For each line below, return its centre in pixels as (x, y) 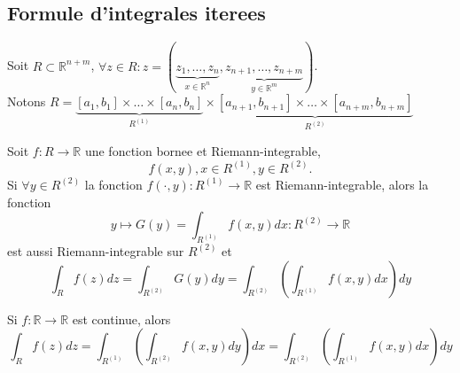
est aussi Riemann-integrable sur (96, 250)
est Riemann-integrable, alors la (342, 184)
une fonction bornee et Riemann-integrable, (203, 150)
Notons (27, 101)
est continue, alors (121, 319)
